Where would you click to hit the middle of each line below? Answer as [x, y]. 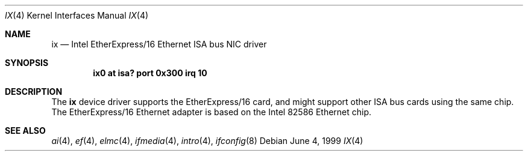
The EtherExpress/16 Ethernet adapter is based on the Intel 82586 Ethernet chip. [212, 112]
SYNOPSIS [27, 63]
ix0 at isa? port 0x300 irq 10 [150, 73]
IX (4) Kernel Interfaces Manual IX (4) [77, 15]
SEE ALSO [25, 130]
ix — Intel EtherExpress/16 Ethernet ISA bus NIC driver [159, 44]
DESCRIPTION [34, 91]
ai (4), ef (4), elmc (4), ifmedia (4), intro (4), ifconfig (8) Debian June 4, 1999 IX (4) [207, 141]
